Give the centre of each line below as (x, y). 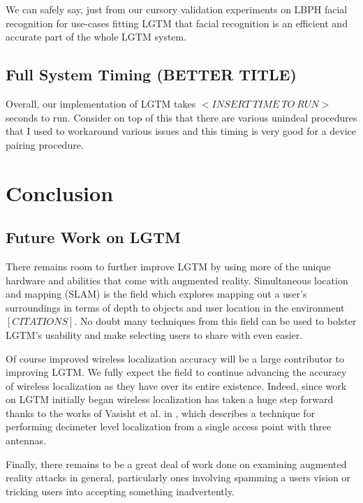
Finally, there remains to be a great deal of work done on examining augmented (176, 464)
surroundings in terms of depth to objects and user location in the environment (175, 307)
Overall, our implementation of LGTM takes (101, 103)
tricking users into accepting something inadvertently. (120, 491)
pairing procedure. (45, 144)
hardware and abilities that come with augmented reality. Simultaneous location (177, 280)
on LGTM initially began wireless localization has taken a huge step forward (170, 399)
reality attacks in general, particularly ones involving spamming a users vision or (178, 478)
